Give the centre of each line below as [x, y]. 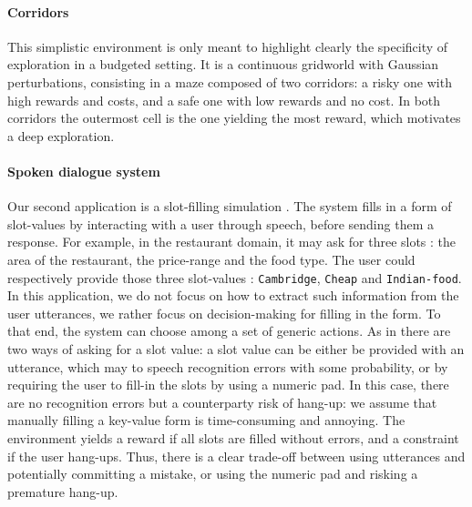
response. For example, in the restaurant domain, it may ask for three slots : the [232, 242]
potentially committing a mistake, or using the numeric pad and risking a [213, 474]
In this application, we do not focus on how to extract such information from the [233, 295]
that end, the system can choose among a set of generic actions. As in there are [229, 331]
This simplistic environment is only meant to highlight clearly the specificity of [228, 46]
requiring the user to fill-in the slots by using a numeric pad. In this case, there [228, 385]
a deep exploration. [61, 135]
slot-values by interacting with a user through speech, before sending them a [221, 223]
